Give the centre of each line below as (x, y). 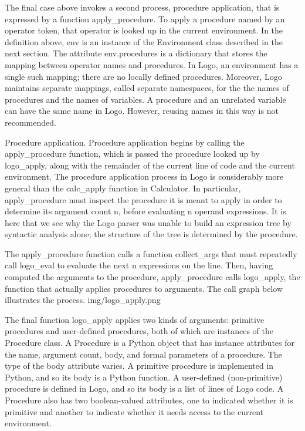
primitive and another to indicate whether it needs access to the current (134, 411)
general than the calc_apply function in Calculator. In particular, (123, 188)
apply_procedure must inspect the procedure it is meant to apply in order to (143, 199)
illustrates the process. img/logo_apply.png (83, 300)
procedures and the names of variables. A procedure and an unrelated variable (145, 99)
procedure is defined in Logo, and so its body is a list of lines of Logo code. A (144, 388)
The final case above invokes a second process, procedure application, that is (142, 7)
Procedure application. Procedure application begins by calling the (125, 142)
